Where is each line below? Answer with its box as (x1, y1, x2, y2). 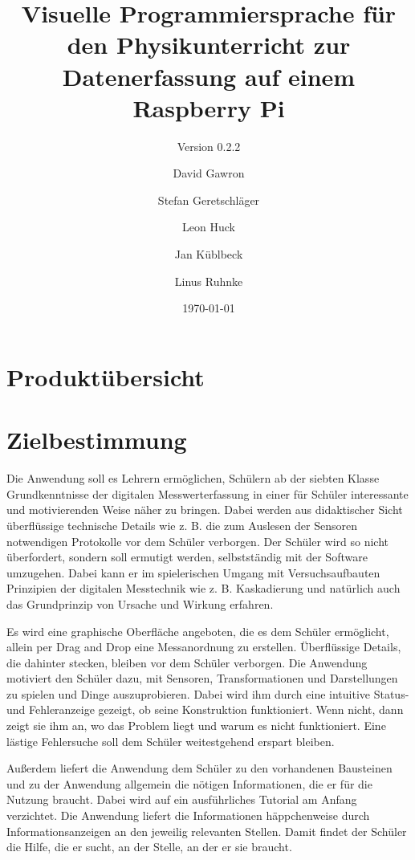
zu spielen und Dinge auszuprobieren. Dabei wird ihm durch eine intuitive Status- (6, 685, 409, 702)
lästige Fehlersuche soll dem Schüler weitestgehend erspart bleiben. (6, 732, 335, 749)
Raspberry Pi (132, 91, 285, 124)
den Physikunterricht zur (67, 28, 351, 61)
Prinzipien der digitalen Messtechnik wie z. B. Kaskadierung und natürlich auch (6, 580, 401, 597)
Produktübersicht (6, 360, 205, 393)
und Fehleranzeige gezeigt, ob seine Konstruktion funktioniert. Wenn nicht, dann (6, 701, 404, 718)
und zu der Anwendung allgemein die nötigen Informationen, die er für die (6, 775, 372, 792)
